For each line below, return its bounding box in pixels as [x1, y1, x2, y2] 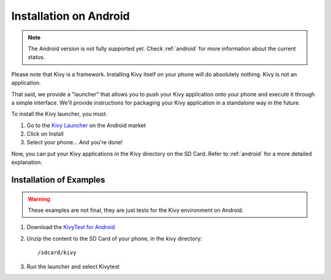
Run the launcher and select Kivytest [26, 263, 120, 270]
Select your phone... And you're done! [26, 139, 123, 146]
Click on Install [26, 130, 64, 138]
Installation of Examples [11, 175, 105, 185]
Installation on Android [11, 9, 130, 23]
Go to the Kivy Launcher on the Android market [26, 122, 146, 129]
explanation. [11, 158, 43, 166]
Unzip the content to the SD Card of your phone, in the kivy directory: [26, 235, 202, 242]
